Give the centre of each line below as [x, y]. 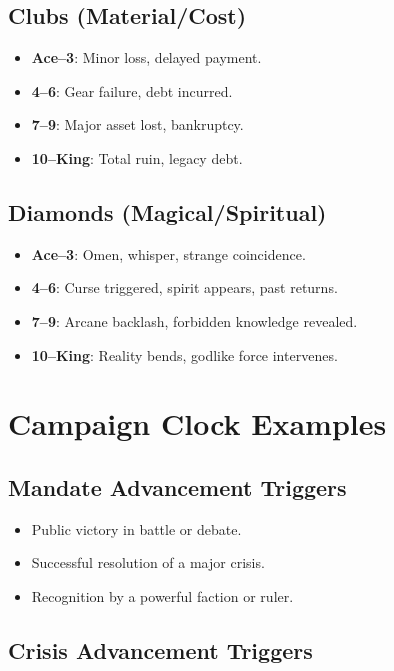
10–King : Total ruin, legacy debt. [137, 157]
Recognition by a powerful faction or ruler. [162, 595]
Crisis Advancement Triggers [160, 649]
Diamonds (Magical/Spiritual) [167, 211]
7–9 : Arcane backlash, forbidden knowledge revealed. [194, 320]
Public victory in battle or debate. [136, 528]
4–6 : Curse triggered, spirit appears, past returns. [184, 287]
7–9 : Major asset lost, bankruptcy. [137, 124]
